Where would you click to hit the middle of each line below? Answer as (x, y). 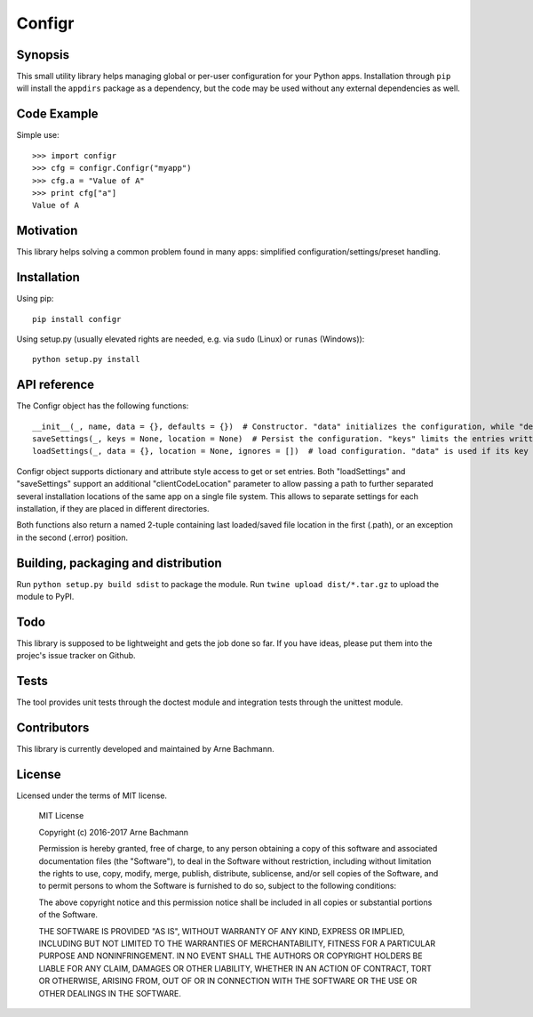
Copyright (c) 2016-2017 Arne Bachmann (113, 832)
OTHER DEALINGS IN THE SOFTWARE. (110, 993)
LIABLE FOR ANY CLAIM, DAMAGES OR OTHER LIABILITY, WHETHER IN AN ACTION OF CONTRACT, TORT (235, 968)
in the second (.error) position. (72, 537)
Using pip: (35, 299)
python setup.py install (86, 359)
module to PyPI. (45, 597)
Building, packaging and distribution (119, 563)
